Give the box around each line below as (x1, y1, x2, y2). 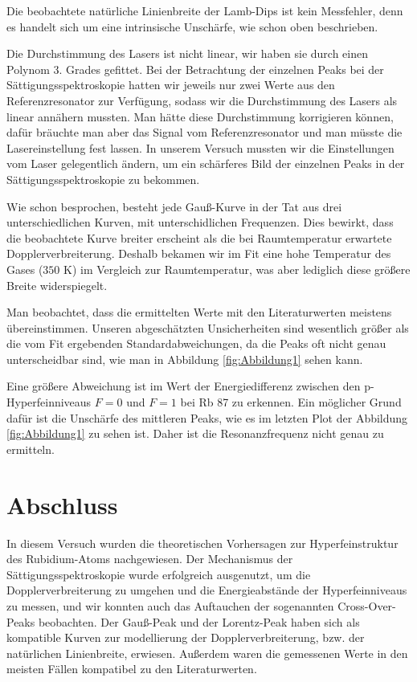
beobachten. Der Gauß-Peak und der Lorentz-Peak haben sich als (38, 613, 360, 630)
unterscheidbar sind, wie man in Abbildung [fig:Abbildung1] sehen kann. (6, 350, 363, 367)
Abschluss (6, 488, 118, 521)
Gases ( (6, 260, 43, 277)
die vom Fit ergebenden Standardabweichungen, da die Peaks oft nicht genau (6, 335, 386, 352)
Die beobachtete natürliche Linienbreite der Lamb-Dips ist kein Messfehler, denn (6, 2, 403, 18)
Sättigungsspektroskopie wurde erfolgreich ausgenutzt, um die (6, 566, 311, 582)
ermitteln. (6, 440, 55, 457)
